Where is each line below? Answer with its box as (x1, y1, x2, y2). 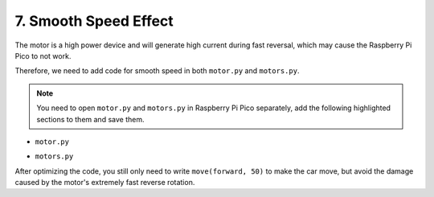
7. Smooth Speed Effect (14, 12, 174, 30)
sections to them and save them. (36, 114, 145, 124)
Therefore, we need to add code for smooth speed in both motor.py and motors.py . (14, 66, 300, 76)
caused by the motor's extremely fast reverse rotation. (14, 178, 195, 187)
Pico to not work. (14, 51, 72, 60)
